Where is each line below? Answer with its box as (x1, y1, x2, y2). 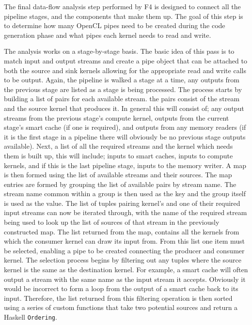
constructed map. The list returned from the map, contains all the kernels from (4, 226, 239, 236)
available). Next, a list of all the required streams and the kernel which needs (4, 141, 233, 151)
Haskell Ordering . (4, 312, 57, 322)
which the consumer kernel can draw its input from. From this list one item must (4, 236, 245, 246)
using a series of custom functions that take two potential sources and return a (4, 302, 238, 312)
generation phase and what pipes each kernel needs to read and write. (4, 30, 211, 40)
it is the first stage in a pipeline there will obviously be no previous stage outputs (4, 131, 246, 141)
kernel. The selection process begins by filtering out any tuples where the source (4, 255, 241, 265)
